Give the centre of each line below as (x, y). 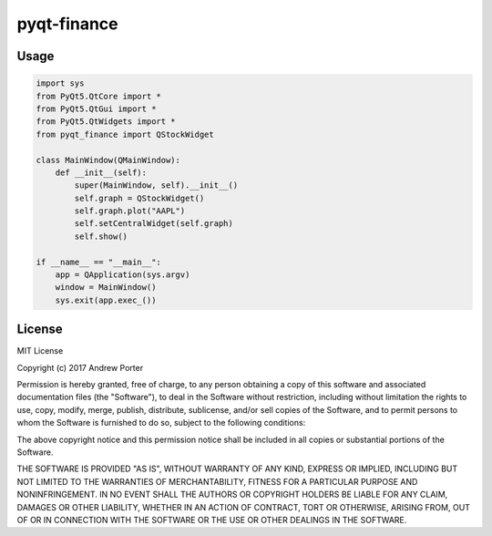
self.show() (101, 236)
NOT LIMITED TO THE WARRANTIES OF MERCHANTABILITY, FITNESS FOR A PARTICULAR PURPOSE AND (217, 481)
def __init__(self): (101, 172)
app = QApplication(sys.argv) (123, 275)
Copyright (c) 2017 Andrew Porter (80, 367)
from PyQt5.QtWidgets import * (106, 122)
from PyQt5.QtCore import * (98, 96)
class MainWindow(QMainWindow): (108, 160)
